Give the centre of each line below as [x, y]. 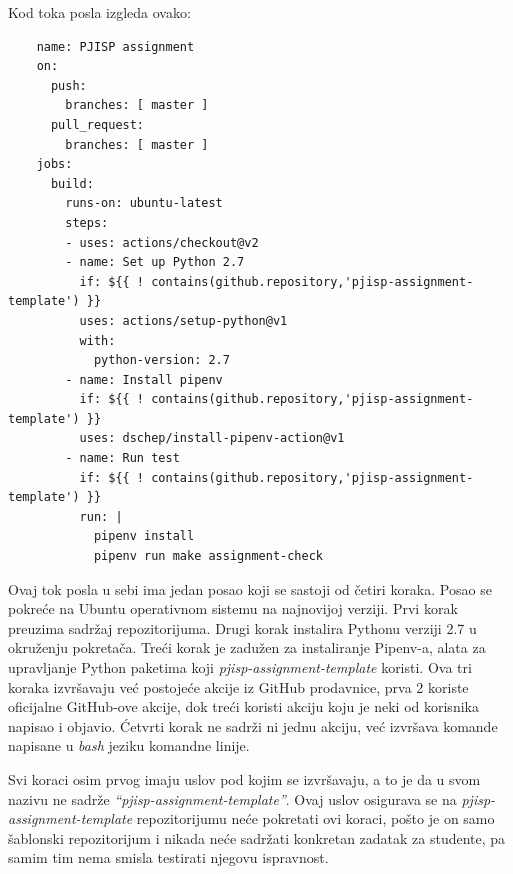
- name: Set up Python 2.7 [155, 262]
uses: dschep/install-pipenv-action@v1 [212, 438]
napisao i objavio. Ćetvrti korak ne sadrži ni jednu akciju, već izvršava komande [253, 725]
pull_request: [97, 124]
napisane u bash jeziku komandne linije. [129, 745]
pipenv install [144, 536]
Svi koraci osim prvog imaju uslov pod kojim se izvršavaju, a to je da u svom [244, 778]
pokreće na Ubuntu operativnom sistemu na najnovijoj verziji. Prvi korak [233, 608]
